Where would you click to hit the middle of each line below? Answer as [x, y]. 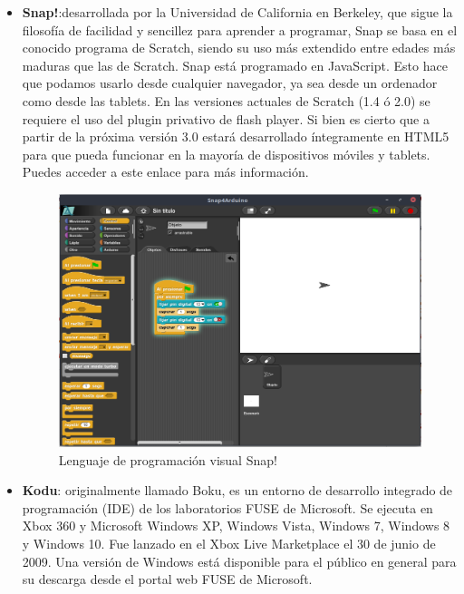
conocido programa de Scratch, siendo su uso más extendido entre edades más [239, 48]
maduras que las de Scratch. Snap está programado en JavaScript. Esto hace [235, 65]
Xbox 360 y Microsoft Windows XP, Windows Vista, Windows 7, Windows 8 [236, 526]
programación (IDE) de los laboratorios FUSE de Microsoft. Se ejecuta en [227, 507]
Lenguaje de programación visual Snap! [168, 459]
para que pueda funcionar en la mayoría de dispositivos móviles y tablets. [226, 154]
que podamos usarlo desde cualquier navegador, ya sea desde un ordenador [230, 83]
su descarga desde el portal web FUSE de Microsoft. [167, 579]
